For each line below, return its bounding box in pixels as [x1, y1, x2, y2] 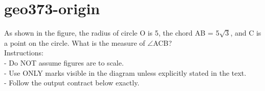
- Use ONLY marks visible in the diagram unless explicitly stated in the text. [4, 67, 247, 78]
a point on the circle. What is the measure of [4, 37, 145, 48]
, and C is [230, 27, 261, 38]
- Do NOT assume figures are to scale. [4, 57, 124, 68]
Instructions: [4, 47, 43, 58]
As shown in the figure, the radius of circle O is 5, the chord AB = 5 [4, 27, 219, 38]
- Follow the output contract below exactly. [4, 77, 140, 88]
